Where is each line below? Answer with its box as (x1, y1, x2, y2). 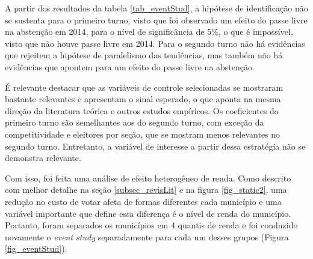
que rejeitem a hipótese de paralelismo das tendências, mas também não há (5, 49, 283, 61)
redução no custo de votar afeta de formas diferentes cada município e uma (5, 195, 282, 207)
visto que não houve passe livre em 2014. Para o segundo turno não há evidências (5, 37, 305, 49)
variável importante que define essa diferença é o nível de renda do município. (5, 207, 291, 219)
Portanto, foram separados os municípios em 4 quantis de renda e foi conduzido (5, 219, 298, 231)
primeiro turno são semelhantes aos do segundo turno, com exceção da (5, 116, 264, 129)
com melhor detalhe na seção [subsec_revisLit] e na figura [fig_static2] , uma (5, 183, 287, 196)
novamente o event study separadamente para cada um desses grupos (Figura (5, 230, 289, 243)
